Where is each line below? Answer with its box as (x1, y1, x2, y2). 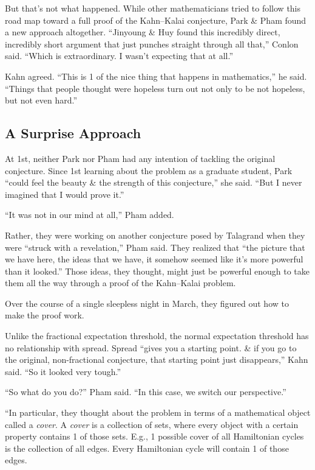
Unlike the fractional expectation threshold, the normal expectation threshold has (5, 329, 309, 342)
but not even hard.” (5, 94, 78, 107)
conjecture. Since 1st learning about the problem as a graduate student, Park (5, 164, 293, 177)
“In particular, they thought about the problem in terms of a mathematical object (5, 406, 311, 419)
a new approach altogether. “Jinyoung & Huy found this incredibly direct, (5, 26, 280, 38)
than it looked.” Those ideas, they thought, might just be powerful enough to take (5, 264, 310, 277)
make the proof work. (5, 309, 84, 321)
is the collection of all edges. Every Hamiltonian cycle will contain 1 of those (5, 441, 289, 454)
